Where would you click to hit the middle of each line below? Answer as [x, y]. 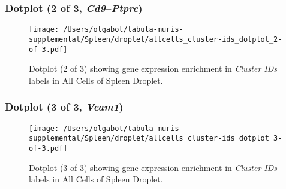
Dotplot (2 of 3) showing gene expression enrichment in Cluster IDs [153, 68]
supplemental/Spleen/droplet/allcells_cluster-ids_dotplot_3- [156, 138]
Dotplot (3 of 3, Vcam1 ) [64, 107]
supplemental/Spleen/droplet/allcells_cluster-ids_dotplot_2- [156, 39]
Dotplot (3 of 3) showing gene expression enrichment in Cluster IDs [153, 167]
